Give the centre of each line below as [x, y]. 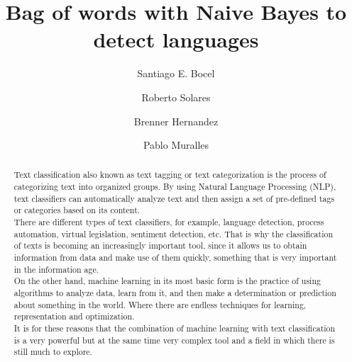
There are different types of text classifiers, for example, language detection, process [169, 222]
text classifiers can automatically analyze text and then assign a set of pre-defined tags [174, 198]
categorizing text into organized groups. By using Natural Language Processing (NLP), [175, 187]
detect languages [176, 39]
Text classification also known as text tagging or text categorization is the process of [170, 175]
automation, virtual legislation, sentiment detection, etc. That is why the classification [174, 233]
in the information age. [56, 269]
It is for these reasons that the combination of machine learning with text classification [175, 328]
